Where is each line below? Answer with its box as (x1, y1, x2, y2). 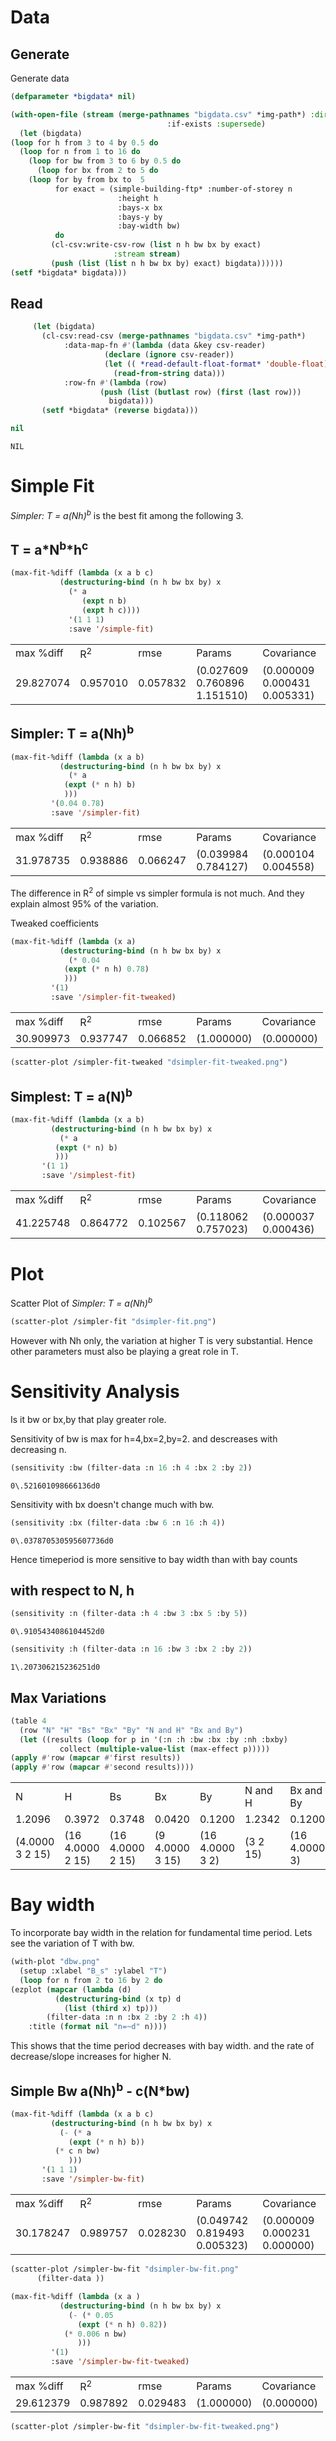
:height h (117, 193, 159, 203)
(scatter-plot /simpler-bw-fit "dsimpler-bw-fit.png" (10, 2264, 240, 2275)
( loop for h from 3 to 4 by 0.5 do (10, 137, 159, 148)
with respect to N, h (10, 1582, 135, 1599)
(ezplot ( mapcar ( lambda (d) (10, 1984, 132, 1995)
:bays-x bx (117, 202, 163, 213)
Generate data (10, 72, 70, 84)
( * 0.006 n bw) (63, 2329, 128, 2339)
